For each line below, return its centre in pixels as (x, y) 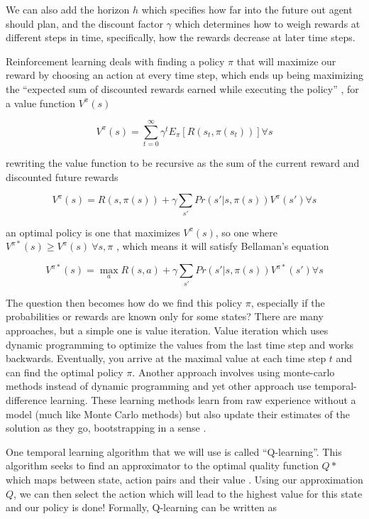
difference (26, 399)
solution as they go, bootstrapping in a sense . (106, 428)
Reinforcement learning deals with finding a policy (115, 61)
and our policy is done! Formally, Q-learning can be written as (142, 507)
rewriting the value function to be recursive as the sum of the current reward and (183, 163)
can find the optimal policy (65, 372)
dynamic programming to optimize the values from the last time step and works (180, 344)
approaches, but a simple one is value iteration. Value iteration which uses (167, 330)
